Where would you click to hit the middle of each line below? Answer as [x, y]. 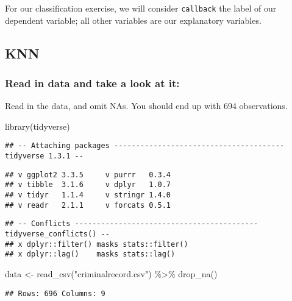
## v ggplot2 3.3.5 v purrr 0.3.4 [88, 175]
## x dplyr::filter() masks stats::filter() [97, 244]
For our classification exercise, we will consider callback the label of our [141, 8]
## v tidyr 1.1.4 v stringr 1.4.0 [88, 195]
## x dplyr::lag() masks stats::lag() [90, 254]
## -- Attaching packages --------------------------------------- [145, 146]
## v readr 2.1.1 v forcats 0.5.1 [88, 205]
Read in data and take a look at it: [92, 83]
